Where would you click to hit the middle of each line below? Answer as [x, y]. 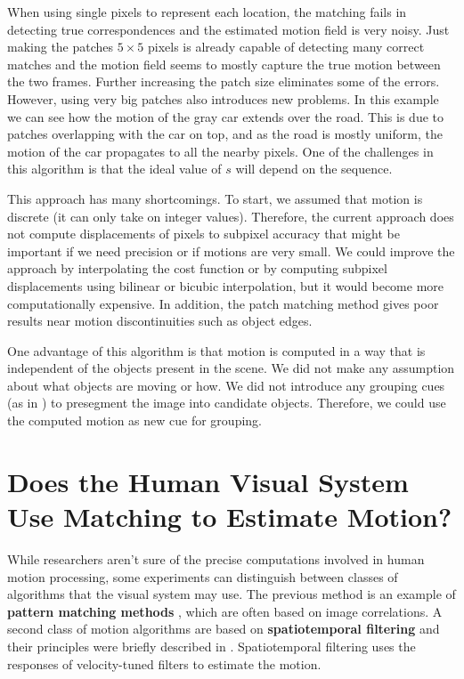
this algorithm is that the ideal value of [114, 169]
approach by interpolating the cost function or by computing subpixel [197, 268]
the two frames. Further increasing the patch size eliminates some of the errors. [224, 81]
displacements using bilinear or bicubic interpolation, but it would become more [226, 285]
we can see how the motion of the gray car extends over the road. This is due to [225, 116]
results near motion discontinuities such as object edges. [160, 321]
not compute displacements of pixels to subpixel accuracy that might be [204, 234]
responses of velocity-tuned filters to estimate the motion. [164, 663]
